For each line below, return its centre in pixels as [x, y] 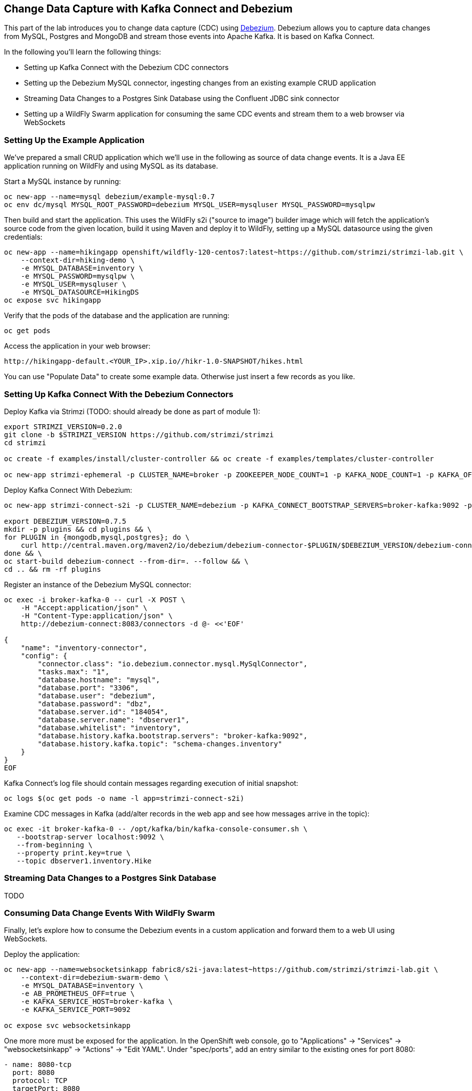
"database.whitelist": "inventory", [109, 728]
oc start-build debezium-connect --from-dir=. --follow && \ [126, 561]
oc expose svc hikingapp [52, 300]
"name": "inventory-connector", [84, 648]
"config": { [44, 656]
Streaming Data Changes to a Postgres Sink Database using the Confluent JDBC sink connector [182, 99]
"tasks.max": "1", [73, 672]
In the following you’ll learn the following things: [82, 52]
